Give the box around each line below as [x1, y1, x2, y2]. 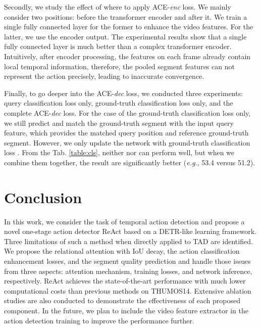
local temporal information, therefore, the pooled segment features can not [4, 61, 235, 71]
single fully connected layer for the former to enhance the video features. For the [4, 21, 253, 32]
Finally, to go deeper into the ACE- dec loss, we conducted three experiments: [4, 87, 243, 98]
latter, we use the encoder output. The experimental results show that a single [4, 31, 247, 41]
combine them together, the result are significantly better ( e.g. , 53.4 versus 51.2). [4, 157, 255, 167]
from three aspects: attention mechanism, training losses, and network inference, [4, 265, 252, 276]
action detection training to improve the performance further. [4, 315, 194, 325]
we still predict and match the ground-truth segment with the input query [4, 117, 234, 128]
